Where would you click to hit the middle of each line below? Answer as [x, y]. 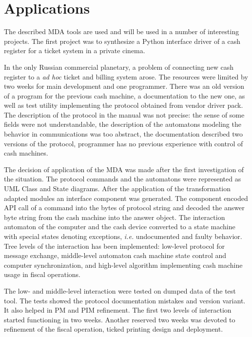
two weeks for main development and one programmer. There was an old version [124, 86]
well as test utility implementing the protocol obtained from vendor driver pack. [124, 105]
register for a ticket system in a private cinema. [75, 50]
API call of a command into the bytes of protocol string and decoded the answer [124, 208]
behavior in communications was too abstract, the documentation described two [124, 134]
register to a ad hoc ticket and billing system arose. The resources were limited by [126, 76]
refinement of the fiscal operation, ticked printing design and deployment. [114, 329]
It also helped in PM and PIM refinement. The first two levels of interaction [118, 310]
